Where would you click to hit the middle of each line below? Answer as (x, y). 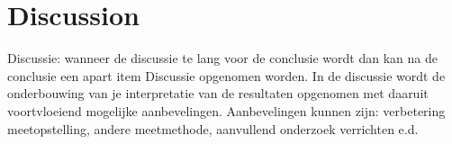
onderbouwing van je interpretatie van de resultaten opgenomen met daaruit (218, 93)
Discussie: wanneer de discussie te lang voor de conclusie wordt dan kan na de (222, 58)
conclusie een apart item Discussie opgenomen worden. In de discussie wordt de (226, 75)
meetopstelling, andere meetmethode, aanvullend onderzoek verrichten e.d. (213, 128)
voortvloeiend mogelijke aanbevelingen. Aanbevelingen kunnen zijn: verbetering (226, 110)
